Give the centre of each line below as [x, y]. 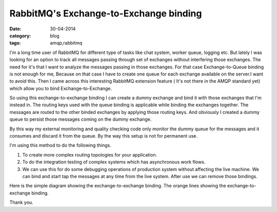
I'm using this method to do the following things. [60, 145]
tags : [15, 43]
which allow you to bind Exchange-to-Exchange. [61, 88]
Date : [15, 29]
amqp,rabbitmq [66, 43]
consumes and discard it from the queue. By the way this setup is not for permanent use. [103, 136]
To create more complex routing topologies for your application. [90, 155]
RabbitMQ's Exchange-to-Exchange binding [106, 13]
